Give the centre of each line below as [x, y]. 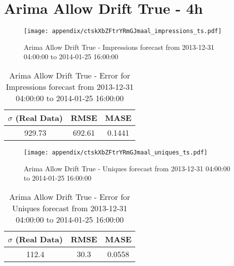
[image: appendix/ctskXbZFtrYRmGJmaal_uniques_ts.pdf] [116, 152]
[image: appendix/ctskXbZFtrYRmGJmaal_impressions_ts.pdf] [123, 31]
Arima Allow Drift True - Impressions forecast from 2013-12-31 [119, 47]
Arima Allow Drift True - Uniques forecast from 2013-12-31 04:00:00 [127, 168]
